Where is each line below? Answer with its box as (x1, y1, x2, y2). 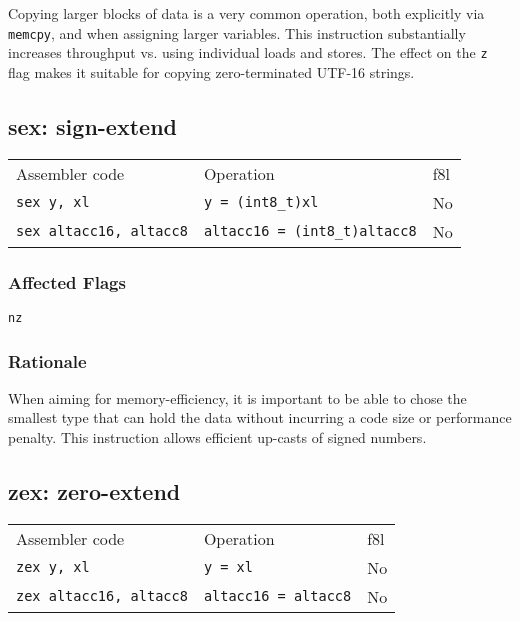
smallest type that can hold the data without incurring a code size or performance (8, 407, 512, 428)
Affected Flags (8, 269, 126, 294)
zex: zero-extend (8, 475, 181, 506)
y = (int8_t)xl (203, 194, 319, 211)
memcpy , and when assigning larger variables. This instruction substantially (8, 22, 466, 43)
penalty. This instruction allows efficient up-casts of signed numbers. (8, 426, 427, 447)
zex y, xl (16, 559, 90, 576)
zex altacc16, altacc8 (16, 588, 188, 605)
